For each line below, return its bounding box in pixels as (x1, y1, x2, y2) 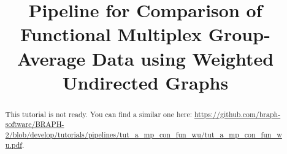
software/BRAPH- (5, 119, 64, 129)
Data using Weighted (92, 45, 274, 71)
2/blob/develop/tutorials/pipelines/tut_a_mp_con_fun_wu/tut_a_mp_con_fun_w (5, 129, 282, 140)
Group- (208, 21, 270, 47)
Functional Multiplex (20, 21, 202, 47)
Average (17, 45, 86, 71)
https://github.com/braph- (194, 109, 281, 119)
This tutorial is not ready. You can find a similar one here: (5, 109, 193, 119)
